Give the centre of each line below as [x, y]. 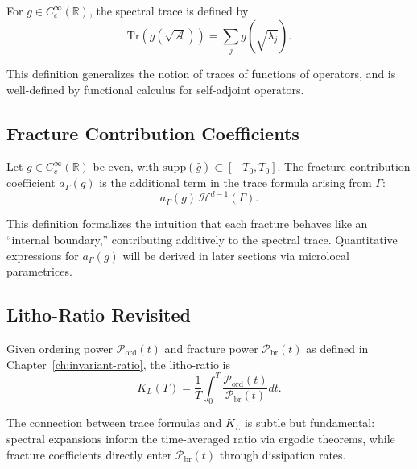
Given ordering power [60, 348]
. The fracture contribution [344, 166]
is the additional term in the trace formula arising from [235, 183]
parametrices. [39, 271]
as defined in [337, 348]
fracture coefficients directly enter [89, 454]
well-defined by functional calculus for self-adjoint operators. [155, 89]
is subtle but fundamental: [310, 423]
